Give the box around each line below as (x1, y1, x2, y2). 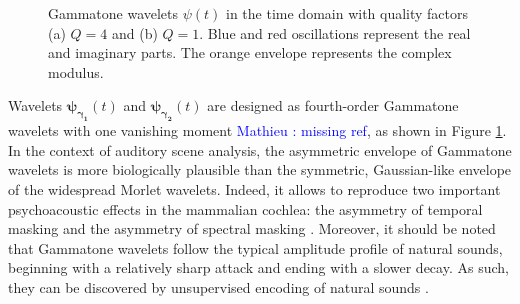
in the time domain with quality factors (226, 3, 469, 23)
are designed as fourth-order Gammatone (207, 95, 459, 116)
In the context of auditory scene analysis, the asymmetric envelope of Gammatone (8, 139, 512, 160)
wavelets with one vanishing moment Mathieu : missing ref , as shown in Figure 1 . (8, 120, 507, 141)
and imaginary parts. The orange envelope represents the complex (48, 42, 452, 63)
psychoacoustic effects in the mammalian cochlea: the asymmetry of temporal (8, 198, 483, 219)
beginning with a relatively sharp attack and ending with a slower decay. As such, (8, 257, 509, 278)
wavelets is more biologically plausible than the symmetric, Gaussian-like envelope (8, 159, 512, 180)
